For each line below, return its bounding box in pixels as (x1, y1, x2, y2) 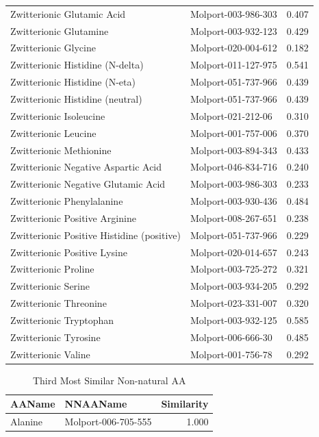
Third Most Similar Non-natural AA (32, 373, 186, 387)
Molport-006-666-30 (190, 329, 272, 344)
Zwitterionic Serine (10, 279, 90, 293)
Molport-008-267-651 (190, 210, 277, 225)
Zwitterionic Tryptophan (10, 312, 114, 327)
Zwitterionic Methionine (10, 142, 112, 157)
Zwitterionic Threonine (10, 296, 107, 310)
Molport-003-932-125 (190, 312, 277, 327)
